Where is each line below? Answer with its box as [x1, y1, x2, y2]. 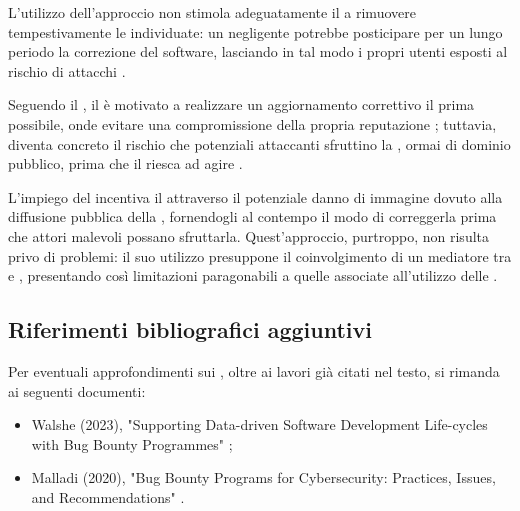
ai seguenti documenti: [8, 380, 146, 401]
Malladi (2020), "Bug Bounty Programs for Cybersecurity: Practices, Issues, [31, 467, 496, 488]
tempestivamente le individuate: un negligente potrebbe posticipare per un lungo [8, 21, 503, 42]
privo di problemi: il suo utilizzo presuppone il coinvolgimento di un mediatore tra [8, 245, 512, 266]
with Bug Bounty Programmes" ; [31, 433, 233, 454]
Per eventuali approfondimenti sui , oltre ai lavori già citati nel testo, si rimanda [8, 360, 500, 381]
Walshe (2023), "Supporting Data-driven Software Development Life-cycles [31, 414, 488, 435]
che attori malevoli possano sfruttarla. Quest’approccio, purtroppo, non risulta [8, 225, 490, 246]
